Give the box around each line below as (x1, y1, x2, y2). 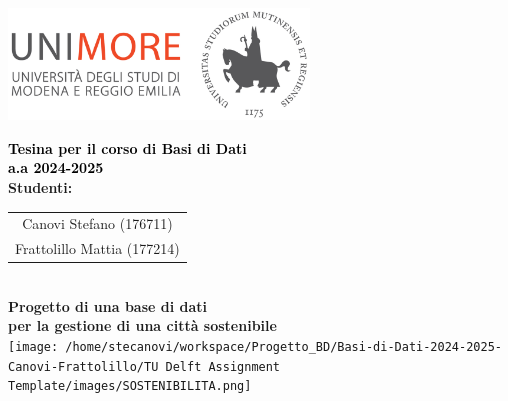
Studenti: (8, 176, 73, 197)
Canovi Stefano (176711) (22, 213, 173, 234)
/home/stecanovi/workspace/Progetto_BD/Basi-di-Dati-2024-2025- (65, 340, 502, 355)
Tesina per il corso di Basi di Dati (8, 137, 247, 158)
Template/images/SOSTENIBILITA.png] (8, 379, 252, 394)
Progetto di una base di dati (8, 295, 208, 316)
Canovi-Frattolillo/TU (8, 359, 159, 374)
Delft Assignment (165, 359, 281, 374)
